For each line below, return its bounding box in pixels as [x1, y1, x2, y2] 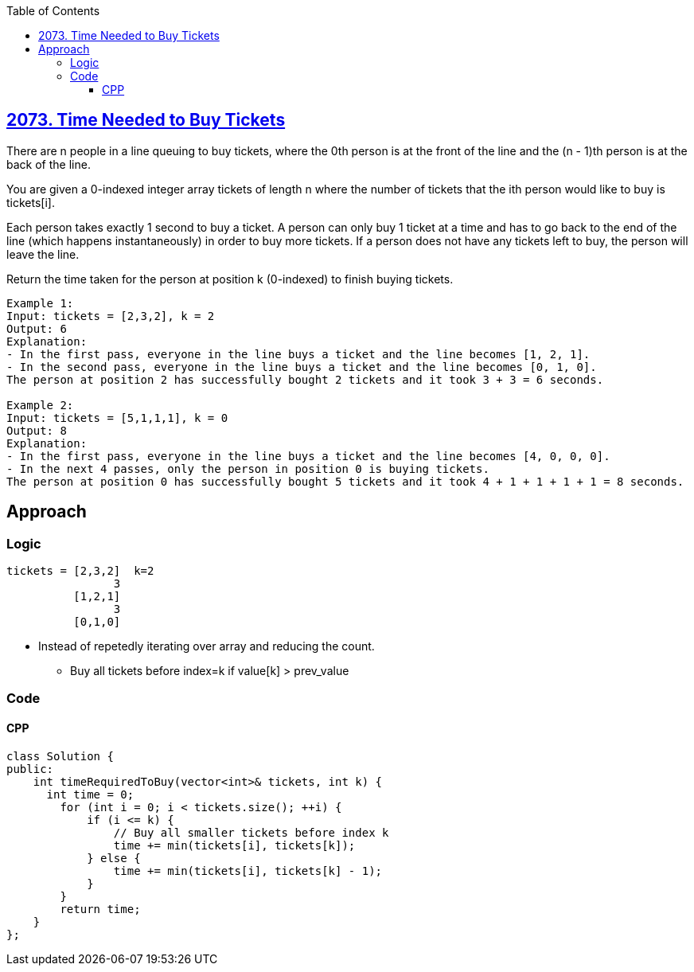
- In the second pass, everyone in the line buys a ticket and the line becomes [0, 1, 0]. [6, 360, 597, 373]
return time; [60, 902, 141, 915]
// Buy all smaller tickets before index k [113, 826, 389, 839]
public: [6, 762, 54, 775]
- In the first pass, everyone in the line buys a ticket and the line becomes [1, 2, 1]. [6, 347, 591, 361]
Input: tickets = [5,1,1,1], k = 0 [6, 411, 228, 424]
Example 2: [6, 398, 74, 412]
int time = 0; [46, 787, 135, 801]
